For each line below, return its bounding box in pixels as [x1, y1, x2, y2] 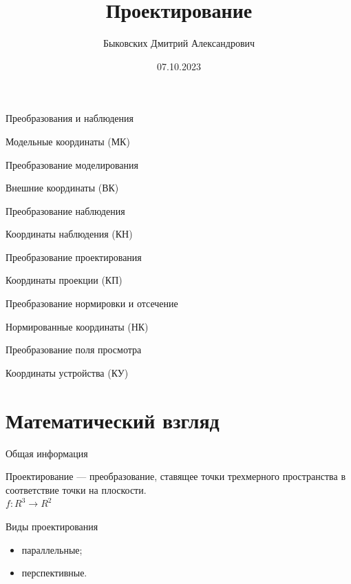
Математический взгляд [6, 406, 220, 434]
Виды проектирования [6, 519, 98, 533]
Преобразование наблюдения [6, 203, 125, 218]
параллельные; [21, 542, 83, 556]
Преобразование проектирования [6, 249, 142, 264]
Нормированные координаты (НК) [6, 319, 149, 333]
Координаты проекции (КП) [6, 273, 123, 287]
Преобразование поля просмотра [6, 342, 142, 357]
